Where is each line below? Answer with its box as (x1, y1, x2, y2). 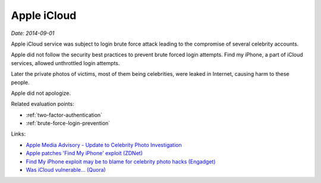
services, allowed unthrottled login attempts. (11, 59, 120, 66)
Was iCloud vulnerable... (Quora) (26, 166, 106, 174)
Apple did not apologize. (11, 89, 71, 97)
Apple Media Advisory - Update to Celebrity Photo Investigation (26, 141, 182, 148)
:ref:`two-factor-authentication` (26, 111, 103, 118)
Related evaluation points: (11, 101, 74, 108)
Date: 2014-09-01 (11, 30, 55, 37)
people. (11, 79, 30, 86)
